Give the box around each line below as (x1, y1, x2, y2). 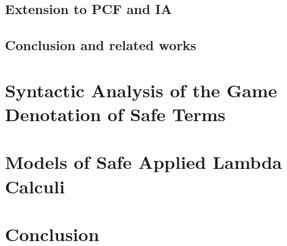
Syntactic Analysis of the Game (5, 77, 277, 102)
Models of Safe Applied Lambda (5, 149, 282, 174)
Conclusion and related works (5, 35, 196, 54)
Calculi (5, 173, 65, 198)
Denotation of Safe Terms (5, 101, 226, 126)
